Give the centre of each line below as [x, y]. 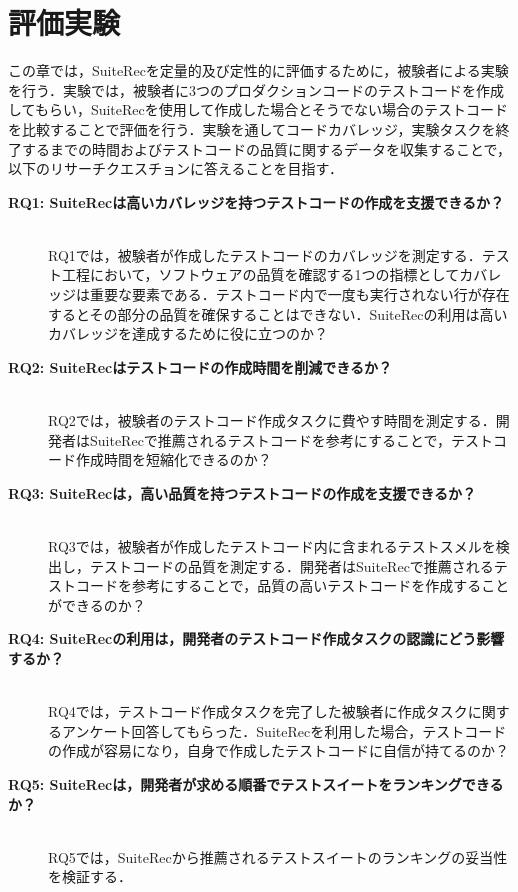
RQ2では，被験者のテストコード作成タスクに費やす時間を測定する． [272, 420]
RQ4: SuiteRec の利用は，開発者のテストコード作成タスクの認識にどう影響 [256, 638]
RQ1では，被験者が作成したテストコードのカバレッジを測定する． [265, 254]
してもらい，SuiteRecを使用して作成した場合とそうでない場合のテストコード [258, 109]
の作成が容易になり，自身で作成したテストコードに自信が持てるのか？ [279, 750]
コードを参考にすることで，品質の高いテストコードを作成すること [292, 585]
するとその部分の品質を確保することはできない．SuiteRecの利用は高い [278, 313]
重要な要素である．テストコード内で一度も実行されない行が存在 [299, 294]
